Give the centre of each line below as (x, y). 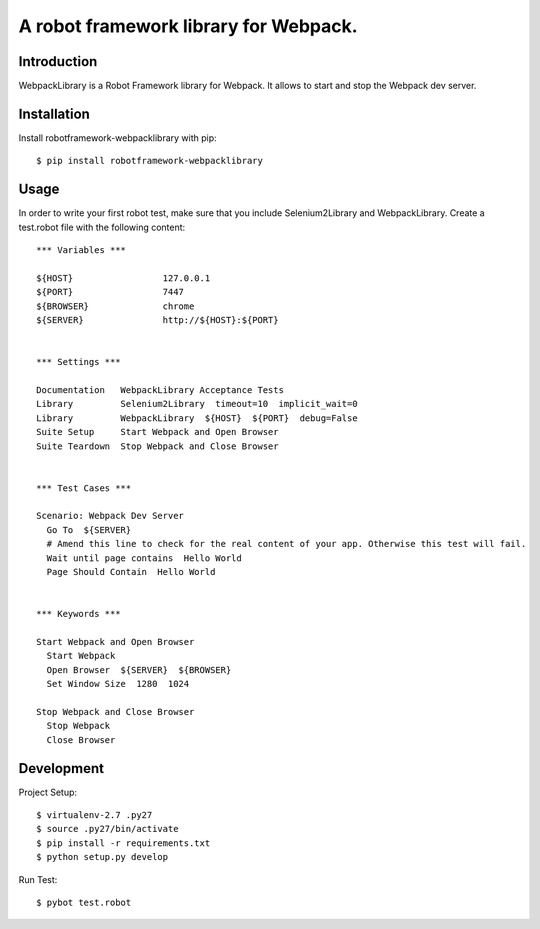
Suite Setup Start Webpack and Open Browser (157, 432)
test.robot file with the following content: (102, 227)
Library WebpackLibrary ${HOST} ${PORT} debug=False (197, 418)
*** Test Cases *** (84, 488)
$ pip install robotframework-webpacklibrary (150, 161)
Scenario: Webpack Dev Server (110, 516)
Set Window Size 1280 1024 (118, 684)
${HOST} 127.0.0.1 (123, 278)
